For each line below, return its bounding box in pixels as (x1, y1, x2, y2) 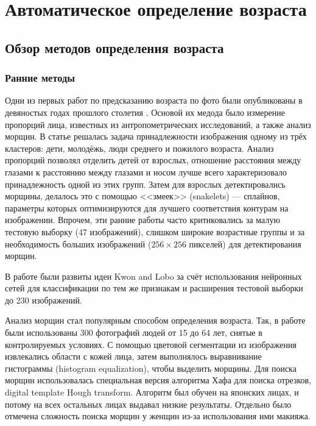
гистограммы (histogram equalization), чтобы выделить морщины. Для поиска (5, 361, 297, 374)
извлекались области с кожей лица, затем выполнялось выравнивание (5, 350, 262, 363)
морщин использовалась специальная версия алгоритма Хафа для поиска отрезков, (5, 374, 312, 386)
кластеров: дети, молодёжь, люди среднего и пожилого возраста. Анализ (5, 141, 274, 154)
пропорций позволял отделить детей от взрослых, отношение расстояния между (5, 154, 301, 166)
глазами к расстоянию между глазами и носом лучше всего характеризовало (5, 165, 287, 178)
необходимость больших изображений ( (5, 237, 152, 250)
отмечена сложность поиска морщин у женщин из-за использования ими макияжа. (5, 410, 311, 422)
